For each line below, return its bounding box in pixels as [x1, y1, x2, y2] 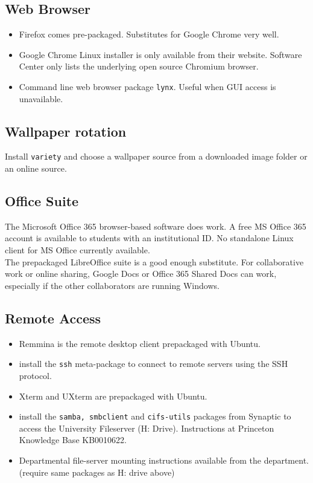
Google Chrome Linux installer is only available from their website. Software [19, 48, 302, 60]
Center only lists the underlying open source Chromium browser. [19, 60, 259, 73]
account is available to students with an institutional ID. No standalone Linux [5, 232, 294, 244]
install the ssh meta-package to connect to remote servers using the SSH [19, 357, 288, 370]
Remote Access [5, 308, 101, 327]
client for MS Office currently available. [5, 244, 150, 256]
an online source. [5, 162, 67, 175]
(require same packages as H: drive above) [19, 465, 175, 478]
